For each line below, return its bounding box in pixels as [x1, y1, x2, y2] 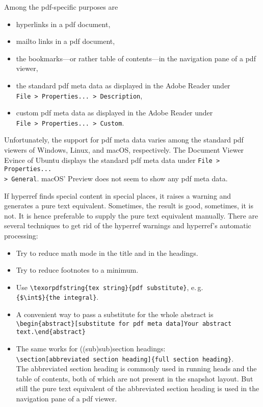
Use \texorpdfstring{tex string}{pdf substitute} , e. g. [16, 281, 203, 292]
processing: [4, 230, 38, 241]
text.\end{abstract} [16, 328, 86, 336]
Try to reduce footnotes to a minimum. [16, 265, 139, 275]
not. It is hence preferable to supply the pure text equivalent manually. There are [4, 210, 258, 221]
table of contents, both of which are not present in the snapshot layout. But [16, 373, 253, 384]
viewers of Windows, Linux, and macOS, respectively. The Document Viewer [4, 145, 244, 155]
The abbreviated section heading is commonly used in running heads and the [16, 363, 257, 374]
